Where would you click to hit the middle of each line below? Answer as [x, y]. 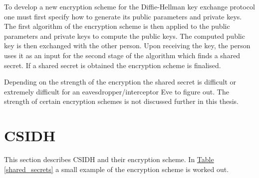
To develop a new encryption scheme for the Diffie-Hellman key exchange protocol [129, 6]
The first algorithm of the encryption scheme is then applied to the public [117, 26]
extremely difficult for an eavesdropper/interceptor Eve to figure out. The [117, 91]
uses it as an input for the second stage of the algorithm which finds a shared [122, 55]
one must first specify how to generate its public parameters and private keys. [123, 16]
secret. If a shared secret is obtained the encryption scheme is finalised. [113, 65]
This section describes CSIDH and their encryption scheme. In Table [109, 159]
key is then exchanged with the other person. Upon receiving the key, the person [127, 45]
